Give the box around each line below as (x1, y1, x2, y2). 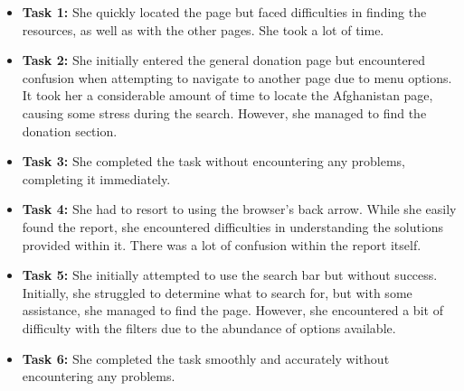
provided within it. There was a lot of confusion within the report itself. (22, 235, 421, 254)
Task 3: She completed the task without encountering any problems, (22, 152, 406, 171)
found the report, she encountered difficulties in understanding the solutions (22, 217, 444, 236)
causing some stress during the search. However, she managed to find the (22, 103, 427, 122)
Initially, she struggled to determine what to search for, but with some (22, 283, 412, 302)
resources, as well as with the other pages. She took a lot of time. (22, 20, 384, 39)
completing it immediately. (22, 169, 171, 188)
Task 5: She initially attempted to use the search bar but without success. (22, 265, 438, 284)
